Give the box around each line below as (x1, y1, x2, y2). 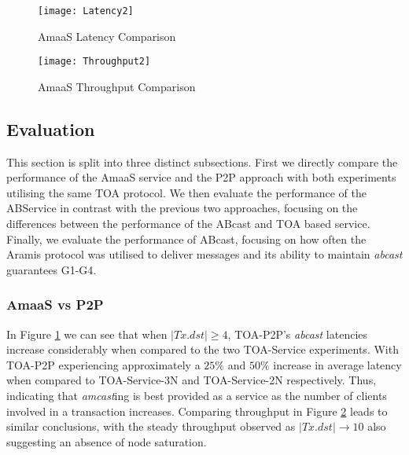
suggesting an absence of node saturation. (6, 433, 207, 449)
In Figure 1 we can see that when (6, 325, 168, 342)
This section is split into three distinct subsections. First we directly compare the (6, 153, 398, 170)
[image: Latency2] (38, 6, 134, 17)
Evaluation (6, 116, 95, 141)
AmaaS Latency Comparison (38, 28, 176, 44)
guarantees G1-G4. (6, 261, 97, 277)
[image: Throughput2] (38, 56, 151, 68)
